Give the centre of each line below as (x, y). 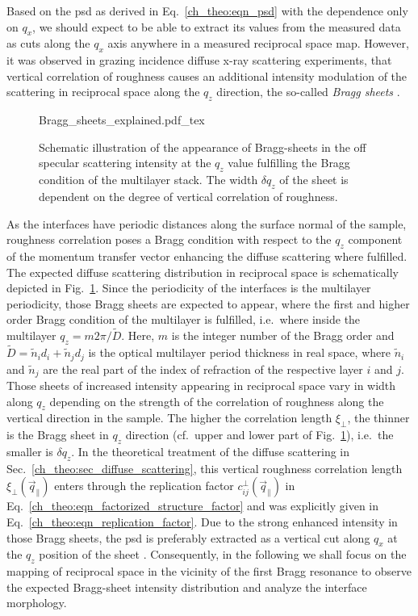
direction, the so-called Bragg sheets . (308, 92)
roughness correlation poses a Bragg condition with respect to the (169, 239)
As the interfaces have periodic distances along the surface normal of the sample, (207, 223)
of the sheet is (314, 180)
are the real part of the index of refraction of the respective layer (203, 369)
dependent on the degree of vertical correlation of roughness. (188, 196)
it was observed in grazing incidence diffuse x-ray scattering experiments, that (199, 60)
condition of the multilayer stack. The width (148, 180)
